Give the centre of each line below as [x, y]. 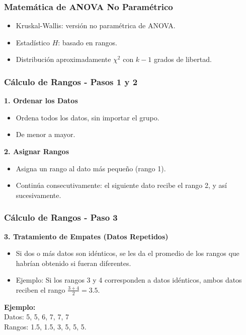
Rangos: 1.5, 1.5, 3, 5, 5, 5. [45, 326]
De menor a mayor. [46, 134]
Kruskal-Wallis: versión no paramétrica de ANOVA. [96, 25]
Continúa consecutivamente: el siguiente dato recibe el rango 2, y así [121, 185]
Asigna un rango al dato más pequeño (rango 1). [91, 168]
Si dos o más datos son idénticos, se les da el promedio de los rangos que [128, 253]
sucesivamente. [38, 195]
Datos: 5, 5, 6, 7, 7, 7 [36, 317]
